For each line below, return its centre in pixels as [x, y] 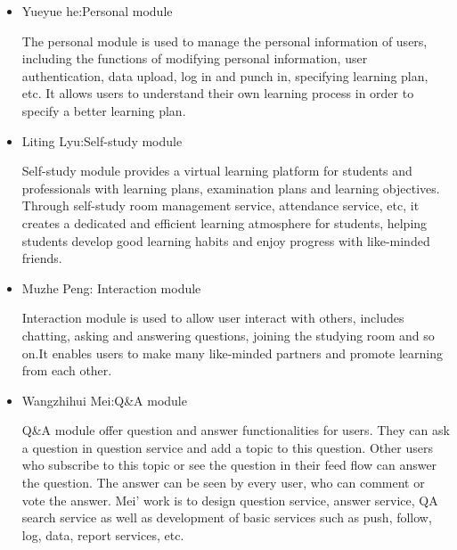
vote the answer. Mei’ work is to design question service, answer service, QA [230, 500]
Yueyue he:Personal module [97, 11]
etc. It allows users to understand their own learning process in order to [218, 93]
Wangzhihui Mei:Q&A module [104, 400]
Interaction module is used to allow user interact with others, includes [213, 318]
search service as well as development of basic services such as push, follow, [227, 517]
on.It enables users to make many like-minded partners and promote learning [233, 353]
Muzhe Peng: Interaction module [111, 287]
